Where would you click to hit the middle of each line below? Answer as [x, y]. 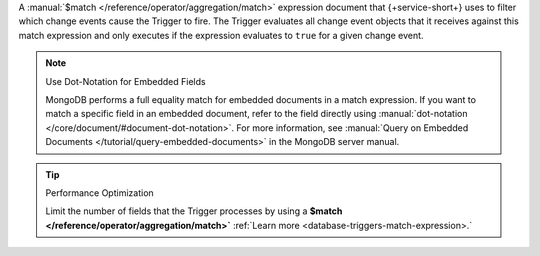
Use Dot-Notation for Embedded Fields [125, 81]
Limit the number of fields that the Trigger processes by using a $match [194, 211]
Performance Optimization [99, 192]
